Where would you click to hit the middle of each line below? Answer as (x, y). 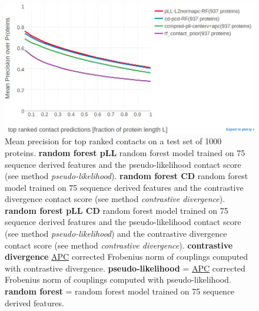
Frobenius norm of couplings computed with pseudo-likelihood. (118, 279)
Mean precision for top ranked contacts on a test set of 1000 (113, 141)
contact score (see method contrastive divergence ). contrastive (119, 245)
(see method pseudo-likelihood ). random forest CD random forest (127, 176)
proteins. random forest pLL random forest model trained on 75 (125, 152)
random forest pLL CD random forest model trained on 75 (117, 210)
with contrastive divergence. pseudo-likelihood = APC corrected (125, 268)
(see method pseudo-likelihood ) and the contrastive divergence (116, 234)
